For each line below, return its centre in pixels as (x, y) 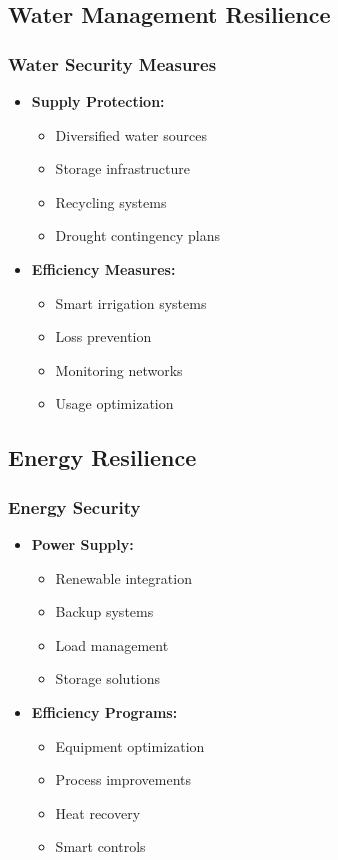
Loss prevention (103, 336)
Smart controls (100, 846)
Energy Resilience (102, 457)
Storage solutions (108, 678)
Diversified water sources (131, 134)
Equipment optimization (130, 745)
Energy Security (74, 506)
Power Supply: (82, 543)
